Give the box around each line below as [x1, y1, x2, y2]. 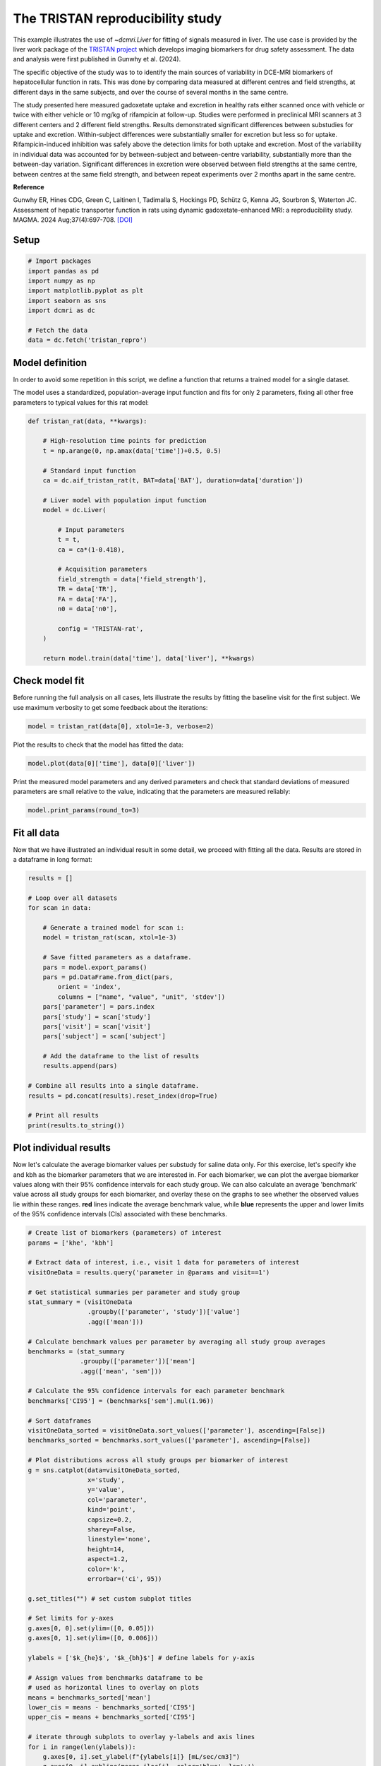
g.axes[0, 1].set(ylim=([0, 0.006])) [28, 1634, 159, 1642]
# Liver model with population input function [42, 496, 207, 504]
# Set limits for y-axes [28, 1614, 114, 1623]
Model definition [13, 357, 87, 369]
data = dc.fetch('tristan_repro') [28, 336, 147, 344]
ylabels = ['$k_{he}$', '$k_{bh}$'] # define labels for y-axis [28, 1654, 255, 1662]
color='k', [87, 1565, 125, 1573]
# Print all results [28, 1111, 99, 1120]
